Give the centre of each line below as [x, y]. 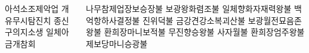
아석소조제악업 [32, 8]
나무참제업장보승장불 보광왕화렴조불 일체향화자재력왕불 [189, 8]
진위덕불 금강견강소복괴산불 [194, 20]
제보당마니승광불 [117, 43]
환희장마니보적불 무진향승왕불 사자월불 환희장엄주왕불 [204, 32]
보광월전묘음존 [275, 20]
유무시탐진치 [28, 20]
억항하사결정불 [113, 20]
